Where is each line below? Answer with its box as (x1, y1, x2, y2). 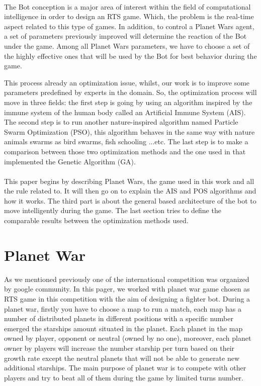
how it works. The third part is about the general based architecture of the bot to (4, 195, 256, 206)
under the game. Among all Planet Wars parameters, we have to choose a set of (4, 40, 250, 51)
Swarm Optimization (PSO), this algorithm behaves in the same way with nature (4, 126, 255, 137)
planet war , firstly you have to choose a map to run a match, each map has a (4, 303, 242, 314)
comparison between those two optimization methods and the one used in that (4, 146, 246, 156)
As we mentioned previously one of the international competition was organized (4, 273, 249, 284)
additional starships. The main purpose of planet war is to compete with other (4, 362, 246, 373)
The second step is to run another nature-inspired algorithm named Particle (4, 117, 238, 127)
